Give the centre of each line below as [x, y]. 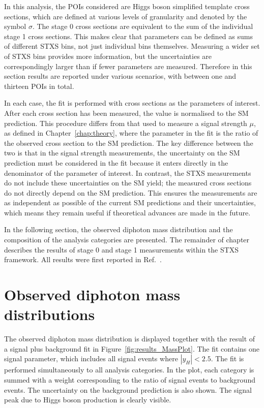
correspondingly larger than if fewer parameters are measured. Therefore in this [128, 66]
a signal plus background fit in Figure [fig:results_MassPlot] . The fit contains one [132, 348]
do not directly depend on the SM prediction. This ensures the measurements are [131, 192]
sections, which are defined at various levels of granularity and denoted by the [126, 16]
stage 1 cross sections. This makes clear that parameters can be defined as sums [128, 36]
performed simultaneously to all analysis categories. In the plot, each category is [129, 370]
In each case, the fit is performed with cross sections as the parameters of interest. [132, 103]
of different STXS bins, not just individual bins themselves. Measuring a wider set [132, 46]
